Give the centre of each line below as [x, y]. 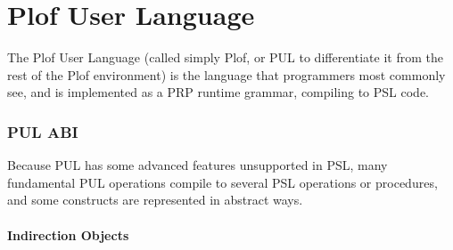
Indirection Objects [68, 234]
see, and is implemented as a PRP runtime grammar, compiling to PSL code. [218, 92]
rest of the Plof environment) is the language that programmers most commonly [226, 74]
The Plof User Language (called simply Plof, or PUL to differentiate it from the [225, 57]
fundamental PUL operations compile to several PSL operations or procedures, [222, 182]
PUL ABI [43, 131]
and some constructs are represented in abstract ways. [155, 200]
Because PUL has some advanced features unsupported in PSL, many [198, 165]
